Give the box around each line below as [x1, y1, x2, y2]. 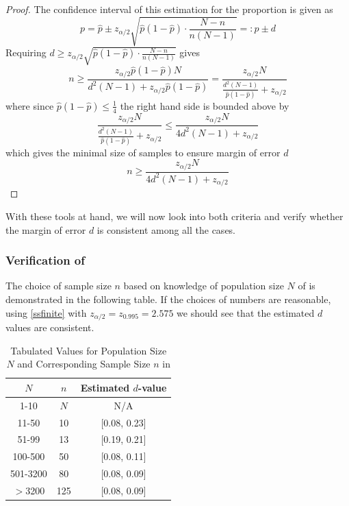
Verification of [5, 252, 86, 269]
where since [5, 98, 54, 112]
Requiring [5, 45, 47, 60]
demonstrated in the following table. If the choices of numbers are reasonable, [5, 292, 331, 306]
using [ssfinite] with [5, 305, 87, 320]
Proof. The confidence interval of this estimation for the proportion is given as [5, 2, 333, 16]
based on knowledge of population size [123, 278, 284, 293]
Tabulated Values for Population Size [10, 343, 167, 357]
